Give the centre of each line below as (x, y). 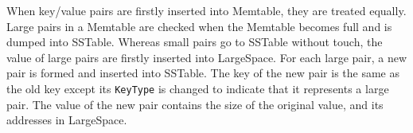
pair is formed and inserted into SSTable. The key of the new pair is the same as (203, 73)
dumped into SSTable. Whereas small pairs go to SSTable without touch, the (195, 42)
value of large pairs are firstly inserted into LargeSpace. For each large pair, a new (207, 57)
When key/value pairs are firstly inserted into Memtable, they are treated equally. (206, 10)
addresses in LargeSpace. (67, 120)
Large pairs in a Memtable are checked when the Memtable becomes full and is (199, 26)
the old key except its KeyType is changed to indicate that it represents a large (198, 88)
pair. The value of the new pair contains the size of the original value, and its (195, 104)
